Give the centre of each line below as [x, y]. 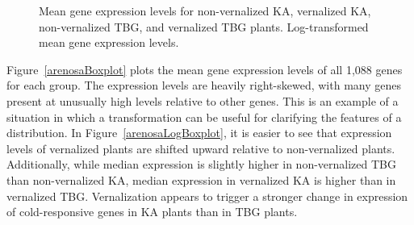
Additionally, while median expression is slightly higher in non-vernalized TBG [201, 164]
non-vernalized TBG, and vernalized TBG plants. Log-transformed [204, 26]
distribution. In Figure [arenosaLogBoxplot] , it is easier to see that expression [199, 133]
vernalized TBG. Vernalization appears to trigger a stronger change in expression [207, 196]
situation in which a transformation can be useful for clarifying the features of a [204, 117]
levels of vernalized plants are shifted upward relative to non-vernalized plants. [201, 148]
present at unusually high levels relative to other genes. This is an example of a [203, 100]
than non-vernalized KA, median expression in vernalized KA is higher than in [201, 179]
